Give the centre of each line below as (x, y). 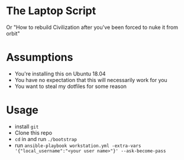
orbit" (13, 33)
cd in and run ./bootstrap (46, 139)
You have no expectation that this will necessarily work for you (91, 80)
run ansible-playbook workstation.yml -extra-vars (78, 145)
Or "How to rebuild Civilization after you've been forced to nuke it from (92, 27)
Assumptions (40, 58)
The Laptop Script (51, 11)
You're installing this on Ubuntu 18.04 (60, 74)
